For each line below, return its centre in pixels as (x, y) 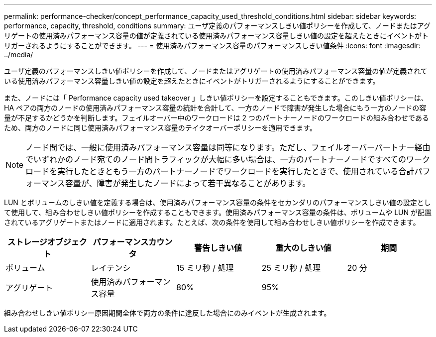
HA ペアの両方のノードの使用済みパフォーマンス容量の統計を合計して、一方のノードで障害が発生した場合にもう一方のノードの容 (215, 108)
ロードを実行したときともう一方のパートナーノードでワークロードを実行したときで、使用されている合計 (220, 171)
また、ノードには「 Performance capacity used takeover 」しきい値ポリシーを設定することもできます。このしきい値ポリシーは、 (216, 98)
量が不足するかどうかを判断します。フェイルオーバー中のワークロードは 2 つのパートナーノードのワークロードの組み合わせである (217, 118)
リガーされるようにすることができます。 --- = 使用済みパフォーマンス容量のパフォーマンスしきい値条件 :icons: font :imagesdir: (212, 46)
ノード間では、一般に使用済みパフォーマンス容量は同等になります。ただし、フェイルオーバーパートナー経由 (228, 147)
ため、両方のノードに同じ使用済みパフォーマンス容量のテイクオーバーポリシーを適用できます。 (160, 128)
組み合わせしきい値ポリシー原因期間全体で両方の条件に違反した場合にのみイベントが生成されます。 (167, 313)
